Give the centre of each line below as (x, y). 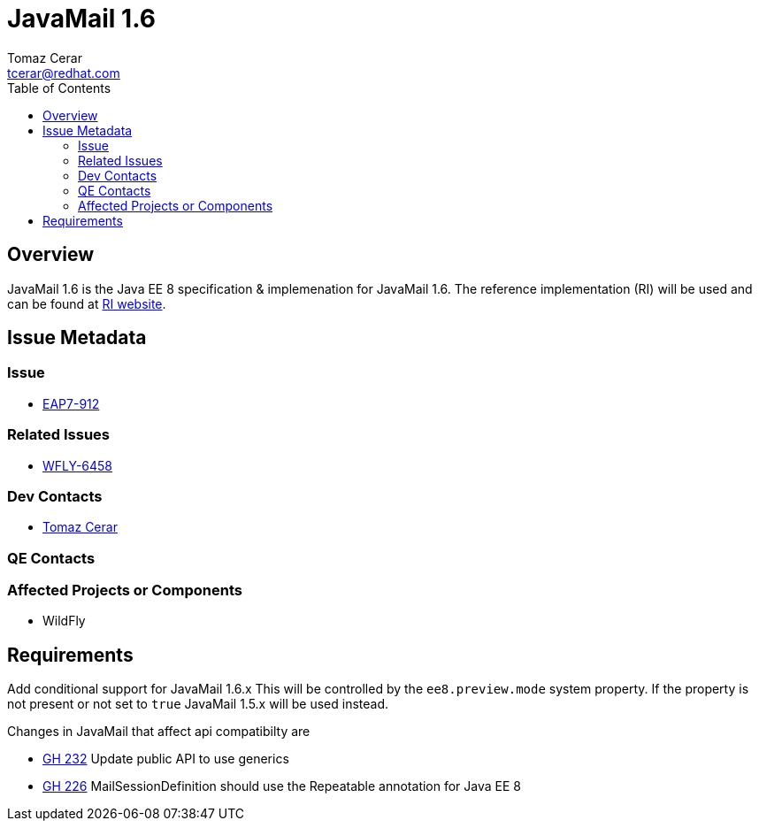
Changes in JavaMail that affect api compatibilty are (159, 732)
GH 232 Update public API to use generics (166, 759)
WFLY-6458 (78, 465)
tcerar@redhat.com (64, 73)
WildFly (64, 621)
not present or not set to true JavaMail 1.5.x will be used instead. (198, 704)
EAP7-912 (71, 403)
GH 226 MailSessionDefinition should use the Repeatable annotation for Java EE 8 (282, 786)
